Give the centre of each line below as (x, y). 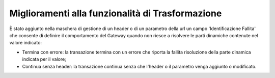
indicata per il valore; (44, 59)
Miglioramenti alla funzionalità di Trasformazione (116, 13)
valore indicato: (26, 43)
